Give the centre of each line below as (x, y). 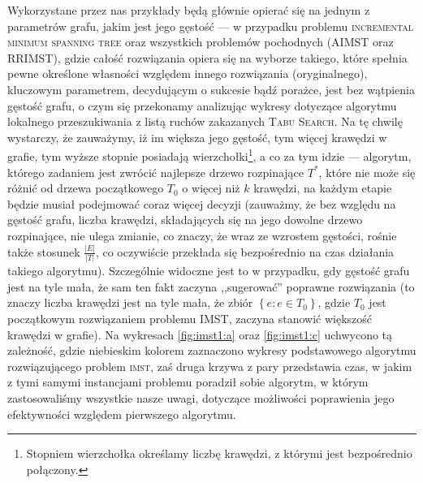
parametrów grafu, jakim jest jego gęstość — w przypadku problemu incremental (211, 26)
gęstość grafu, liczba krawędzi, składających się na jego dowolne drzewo (185, 220)
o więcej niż (211, 188)
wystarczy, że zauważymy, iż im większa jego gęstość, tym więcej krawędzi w (197, 137)
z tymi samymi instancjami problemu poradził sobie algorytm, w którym (188, 382)
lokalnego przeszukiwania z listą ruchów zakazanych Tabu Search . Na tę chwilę (205, 121)
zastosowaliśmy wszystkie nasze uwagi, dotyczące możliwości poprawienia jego (201, 397)
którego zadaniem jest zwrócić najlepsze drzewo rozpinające (156, 172)
